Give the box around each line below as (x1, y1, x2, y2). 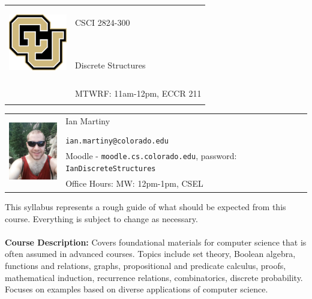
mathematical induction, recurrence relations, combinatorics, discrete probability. (5, 271, 303, 283)
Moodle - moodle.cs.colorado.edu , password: (65, 149, 237, 162)
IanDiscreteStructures (65, 164, 156, 173)
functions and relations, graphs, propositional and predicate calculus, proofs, (5, 259, 286, 271)
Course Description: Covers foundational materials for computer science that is (5, 235, 307, 248)
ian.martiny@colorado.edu (65, 136, 169, 145)
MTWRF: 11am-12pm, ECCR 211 (75, 86, 202, 99)
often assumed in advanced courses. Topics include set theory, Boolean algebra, (5, 247, 296, 260)
